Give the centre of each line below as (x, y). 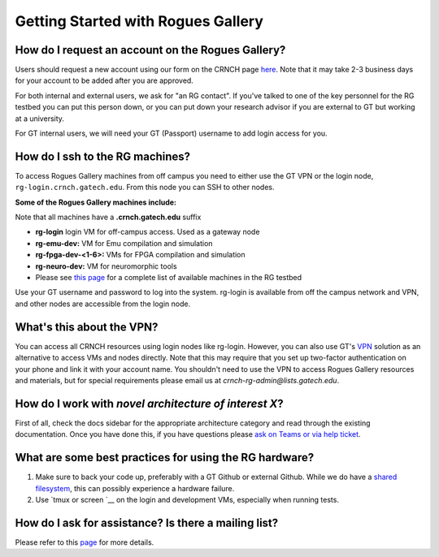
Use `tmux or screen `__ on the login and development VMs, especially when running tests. (187, 499)
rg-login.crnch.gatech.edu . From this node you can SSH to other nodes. (145, 188)
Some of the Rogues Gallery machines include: (96, 202)
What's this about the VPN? (87, 327)
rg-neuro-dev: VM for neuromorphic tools (106, 266)
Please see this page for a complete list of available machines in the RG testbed (169, 278)
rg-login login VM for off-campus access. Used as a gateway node (148, 232)
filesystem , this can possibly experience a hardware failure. (135, 488)
